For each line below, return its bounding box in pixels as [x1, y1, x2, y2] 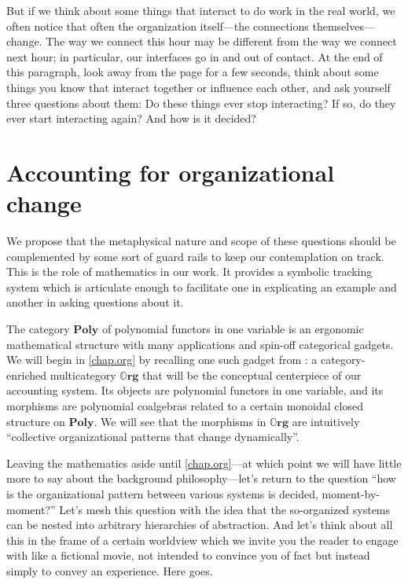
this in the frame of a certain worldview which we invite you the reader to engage [6, 531, 399, 548]
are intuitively [292, 413, 360, 429]
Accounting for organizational [6, 156, 335, 188]
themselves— [312, 17, 375, 34]
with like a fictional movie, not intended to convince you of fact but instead [6, 547, 370, 564]
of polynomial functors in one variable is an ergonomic [101, 321, 364, 337]
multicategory [50, 366, 116, 383]
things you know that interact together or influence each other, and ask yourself [6, 79, 391, 95]
